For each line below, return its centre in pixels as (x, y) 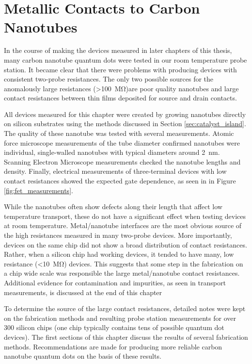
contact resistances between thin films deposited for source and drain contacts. (120, 98)
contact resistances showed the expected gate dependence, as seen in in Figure (120, 181)
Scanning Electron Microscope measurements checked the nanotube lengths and (122, 161)
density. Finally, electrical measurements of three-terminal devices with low (115, 171)
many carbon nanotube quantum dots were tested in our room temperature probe (126, 59)
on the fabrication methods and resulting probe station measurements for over (120, 318)
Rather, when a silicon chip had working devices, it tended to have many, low (119, 254)
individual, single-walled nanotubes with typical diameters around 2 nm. (112, 152)
